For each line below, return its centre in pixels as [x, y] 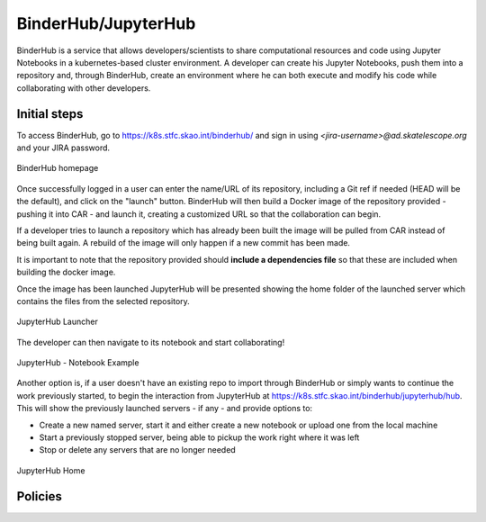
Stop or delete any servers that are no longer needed [137, 450]
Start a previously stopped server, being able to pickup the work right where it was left [199, 437]
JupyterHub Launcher [57, 322]
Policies [40, 496]
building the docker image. [66, 272]
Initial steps [50, 114]
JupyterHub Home [51, 470]
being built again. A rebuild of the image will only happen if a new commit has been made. [184, 243]
